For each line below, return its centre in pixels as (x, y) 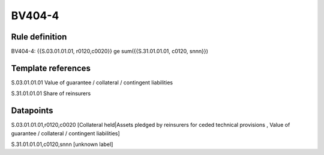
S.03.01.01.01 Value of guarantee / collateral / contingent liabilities (92, 82)
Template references (51, 68)
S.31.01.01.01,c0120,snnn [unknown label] (62, 144)
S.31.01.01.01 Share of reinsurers (51, 93)
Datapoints (32, 111)
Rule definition (39, 37)
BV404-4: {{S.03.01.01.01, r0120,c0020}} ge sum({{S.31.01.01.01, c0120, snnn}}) (109, 51)
